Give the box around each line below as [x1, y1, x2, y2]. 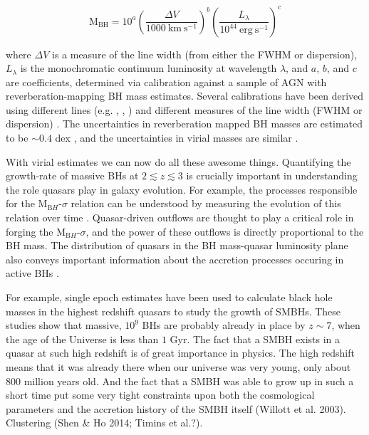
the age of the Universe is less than [6, 331, 159, 346]
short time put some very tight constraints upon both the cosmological [6, 387, 315, 402]
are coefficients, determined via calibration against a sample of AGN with [6, 74, 327, 89]
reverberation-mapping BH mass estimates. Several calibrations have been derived [6, 88, 364, 103]
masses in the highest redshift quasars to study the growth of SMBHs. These [6, 303, 341, 318]
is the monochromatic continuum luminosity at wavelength [20, 61, 277, 75]
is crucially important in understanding [186, 168, 358, 183]
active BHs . [6, 266, 59, 281]
